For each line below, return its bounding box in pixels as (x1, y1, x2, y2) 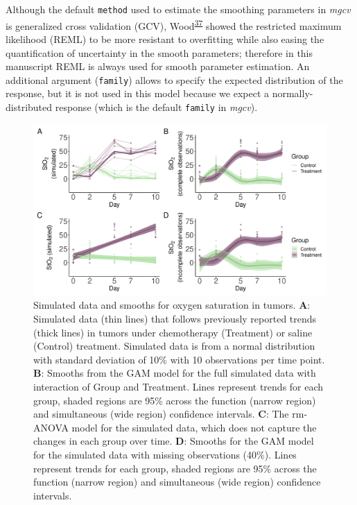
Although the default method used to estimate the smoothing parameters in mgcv (6, 2, 351, 16)
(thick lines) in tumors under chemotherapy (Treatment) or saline (33, 325, 313, 339)
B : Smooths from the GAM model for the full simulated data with (33, 366, 316, 380)
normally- (272, 86, 313, 101)
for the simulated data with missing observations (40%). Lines (33, 447, 297, 461)
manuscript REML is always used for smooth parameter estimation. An (6, 59, 310, 74)
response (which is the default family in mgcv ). (55, 99, 258, 114)
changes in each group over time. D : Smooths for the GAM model (33, 434, 314, 448)
